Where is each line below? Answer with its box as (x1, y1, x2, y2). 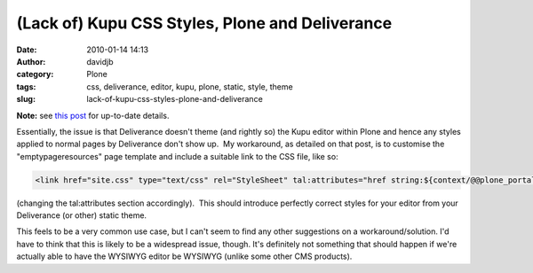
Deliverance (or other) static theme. (16, 210, 147, 221)
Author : (16, 56, 46, 66)
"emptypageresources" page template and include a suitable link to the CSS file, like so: (16, 151, 338, 161)
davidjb (86, 56, 115, 66)
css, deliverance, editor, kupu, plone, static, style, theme (86, 81, 293, 92)
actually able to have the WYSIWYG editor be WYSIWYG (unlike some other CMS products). (16, 251, 353, 261)
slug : (16, 94, 36, 105)
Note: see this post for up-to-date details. (16, 110, 170, 121)
